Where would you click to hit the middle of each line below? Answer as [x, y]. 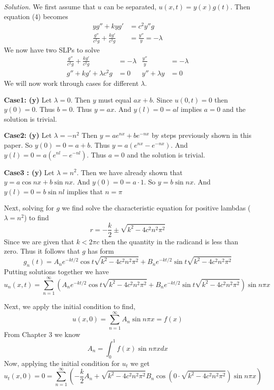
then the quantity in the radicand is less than [170, 241]
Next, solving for [29, 208]
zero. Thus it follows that [42, 251]
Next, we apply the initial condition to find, [70, 306]
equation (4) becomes [36, 16]
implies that [85, 191]
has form [101, 251]
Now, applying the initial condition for [62, 363]
